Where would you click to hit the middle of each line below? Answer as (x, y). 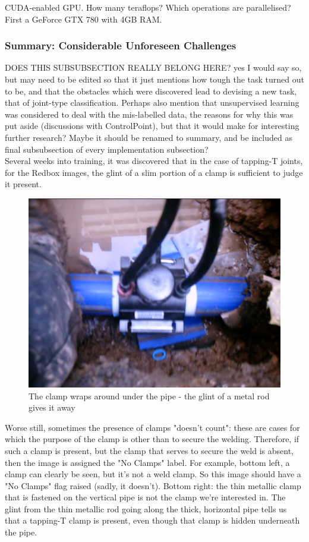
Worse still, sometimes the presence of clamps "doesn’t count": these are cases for (152, 427)
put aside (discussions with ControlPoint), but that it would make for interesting (152, 126)
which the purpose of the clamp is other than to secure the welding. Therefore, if (152, 439)
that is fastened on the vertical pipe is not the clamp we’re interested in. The (145, 497)
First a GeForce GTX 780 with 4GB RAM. (83, 19)
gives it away (52, 407)
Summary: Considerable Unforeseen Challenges (121, 45)
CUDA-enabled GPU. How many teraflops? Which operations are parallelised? (148, 7)
